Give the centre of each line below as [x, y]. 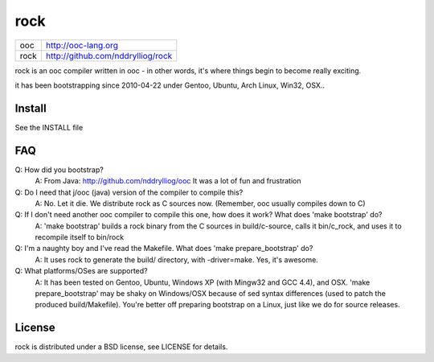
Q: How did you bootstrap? [59, 170]
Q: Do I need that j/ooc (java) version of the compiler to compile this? [129, 192]
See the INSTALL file [49, 127]
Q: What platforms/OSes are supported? [81, 271]
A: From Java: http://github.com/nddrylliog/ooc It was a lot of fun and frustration [168, 181]
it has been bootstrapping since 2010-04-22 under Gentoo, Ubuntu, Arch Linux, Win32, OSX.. [170, 85]
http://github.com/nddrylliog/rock [109, 56]
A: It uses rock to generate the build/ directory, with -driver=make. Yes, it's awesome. [177, 259]
